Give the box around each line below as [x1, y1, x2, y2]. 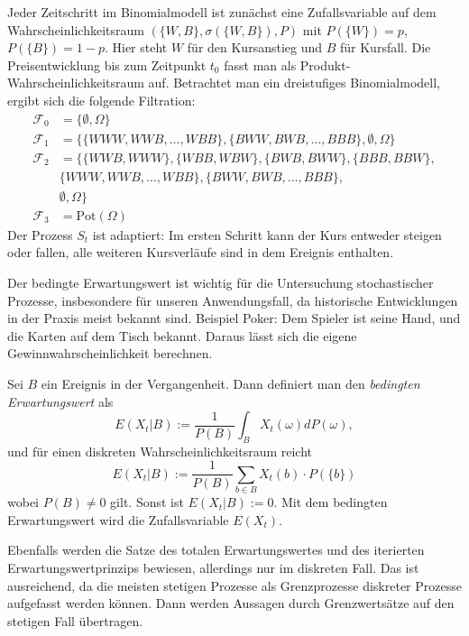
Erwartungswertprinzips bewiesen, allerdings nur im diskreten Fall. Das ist [7, 558, 419, 577]
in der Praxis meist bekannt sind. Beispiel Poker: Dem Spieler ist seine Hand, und [7, 309, 461, 327]
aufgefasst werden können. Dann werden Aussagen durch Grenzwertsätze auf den [7, 594, 455, 613]
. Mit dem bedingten [273, 493, 388, 512]
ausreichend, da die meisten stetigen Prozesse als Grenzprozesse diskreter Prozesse [7, 576, 462, 595]
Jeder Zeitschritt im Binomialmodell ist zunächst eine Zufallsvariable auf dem [7, 3, 437, 21]
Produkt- [299, 55, 351, 74]
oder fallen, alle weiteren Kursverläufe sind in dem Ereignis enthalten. [7, 243, 394, 262]
